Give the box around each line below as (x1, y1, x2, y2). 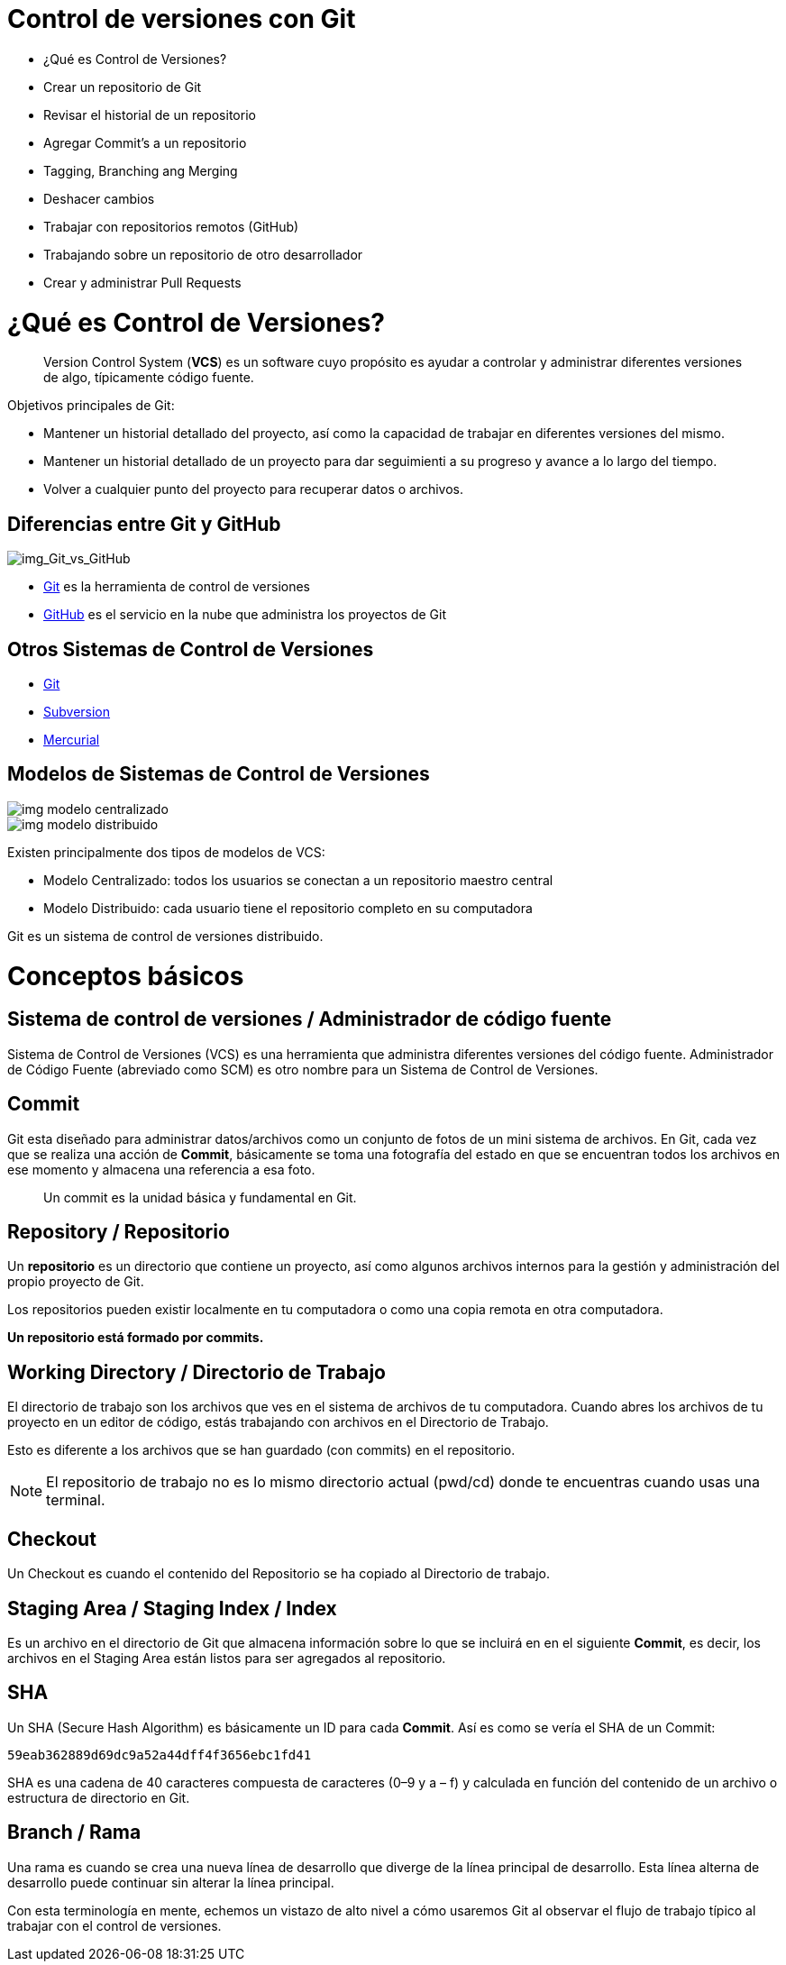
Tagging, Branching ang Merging (43, 162, 238, 178)
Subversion (43, 703, 111, 719)
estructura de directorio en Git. (7, 1789, 190, 1805)
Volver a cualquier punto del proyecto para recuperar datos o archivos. (43, 481, 464, 498)
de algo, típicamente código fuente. (43, 370, 254, 386)
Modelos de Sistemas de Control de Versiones (7, 763, 430, 786)
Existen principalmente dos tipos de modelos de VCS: (7, 844, 325, 860)
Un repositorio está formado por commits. (7, 1330, 264, 1346)
